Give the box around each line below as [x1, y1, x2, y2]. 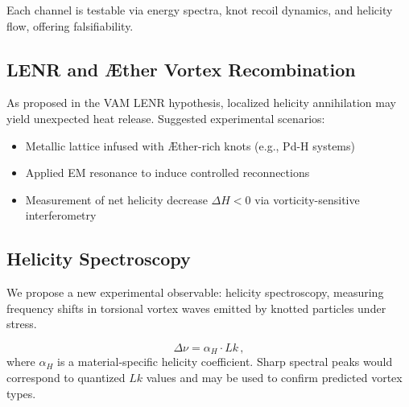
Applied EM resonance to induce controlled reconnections [25, 164, 310, 181]
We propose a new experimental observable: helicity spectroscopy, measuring [6, 284, 384, 301]
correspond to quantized [6, 368, 126, 385]
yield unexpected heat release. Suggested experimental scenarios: [6, 109, 325, 126]
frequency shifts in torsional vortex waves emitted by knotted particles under [6, 299, 386, 316]
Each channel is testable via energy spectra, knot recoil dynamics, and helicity [6, 2, 393, 18]
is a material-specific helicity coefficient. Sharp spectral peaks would [57, 353, 393, 370]
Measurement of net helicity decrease [25, 191, 208, 208]
